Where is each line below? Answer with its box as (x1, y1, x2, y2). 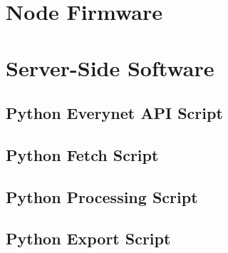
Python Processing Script (6, 185, 198, 207)
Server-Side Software (6, 53, 214, 82)
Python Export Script (6, 227, 171, 249)
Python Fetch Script (6, 143, 159, 165)
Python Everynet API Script (6, 102, 223, 124)
